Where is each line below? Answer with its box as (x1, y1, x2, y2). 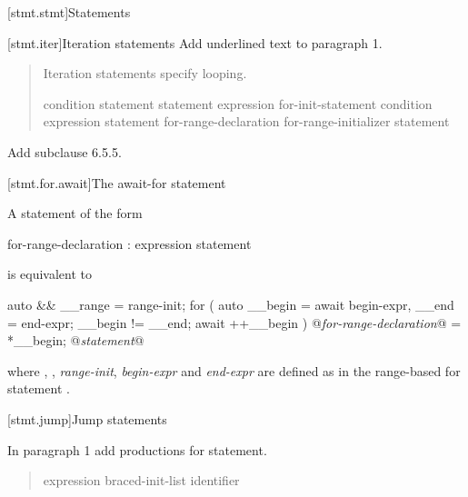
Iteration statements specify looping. (43, 64, 247, 83)
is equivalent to (7, 264, 93, 283)
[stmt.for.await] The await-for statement (7, 173, 226, 192)
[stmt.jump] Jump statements (7, 409, 167, 428)
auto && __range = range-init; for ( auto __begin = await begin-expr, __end (7, 294, 454, 313)
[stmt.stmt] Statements (7, 3, 131, 21)
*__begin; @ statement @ (7, 331, 144, 350)
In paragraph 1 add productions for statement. (7, 440, 267, 459)
